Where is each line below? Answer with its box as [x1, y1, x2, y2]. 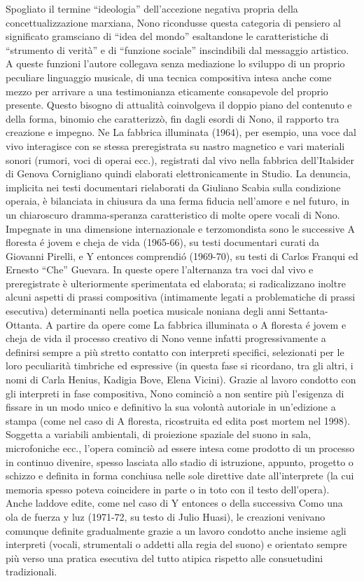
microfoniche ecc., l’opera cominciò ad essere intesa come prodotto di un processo [6, 441, 355, 455]
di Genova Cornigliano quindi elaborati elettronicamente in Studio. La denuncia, [6, 166, 351, 181]
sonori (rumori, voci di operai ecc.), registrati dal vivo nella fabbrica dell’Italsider [6, 152, 354, 167]
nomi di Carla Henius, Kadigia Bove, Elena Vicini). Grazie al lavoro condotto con [6, 372, 356, 387]
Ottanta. [6, 317, 43, 331]
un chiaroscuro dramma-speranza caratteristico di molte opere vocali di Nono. [6, 207, 340, 221]
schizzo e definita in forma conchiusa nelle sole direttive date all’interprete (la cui [6, 468, 354, 483]
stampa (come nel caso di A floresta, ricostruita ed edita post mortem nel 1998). [6, 413, 351, 428]
